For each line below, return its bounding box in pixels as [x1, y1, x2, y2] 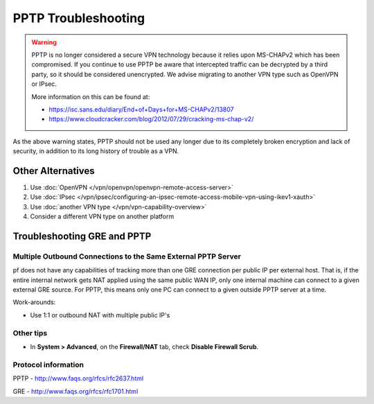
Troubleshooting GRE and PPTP [12, 230, 152, 242]
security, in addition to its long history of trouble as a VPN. [12, 147, 179, 155]
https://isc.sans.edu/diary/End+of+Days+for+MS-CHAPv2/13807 [48, 105, 234, 114]
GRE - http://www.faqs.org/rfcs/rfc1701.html [12, 387, 139, 395]
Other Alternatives [12, 165, 95, 177]
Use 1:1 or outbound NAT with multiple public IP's [30, 310, 170, 319]
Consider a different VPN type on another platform [30, 212, 175, 221]
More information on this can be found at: [31, 92, 150, 100]
